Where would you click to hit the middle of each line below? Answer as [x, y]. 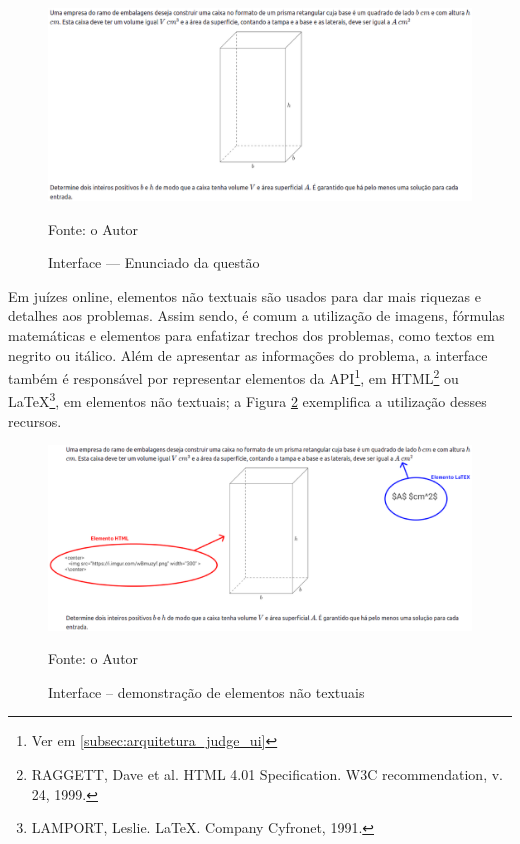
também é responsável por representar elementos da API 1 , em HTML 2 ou [233, 376]
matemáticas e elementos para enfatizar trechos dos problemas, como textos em [251, 334]
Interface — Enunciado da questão [154, 262]
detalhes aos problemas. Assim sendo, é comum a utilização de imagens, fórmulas [256, 315]
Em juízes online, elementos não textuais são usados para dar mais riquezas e [244, 295]
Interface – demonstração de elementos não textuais [206, 691]
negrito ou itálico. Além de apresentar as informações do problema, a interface [248, 354]
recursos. [35, 420]
